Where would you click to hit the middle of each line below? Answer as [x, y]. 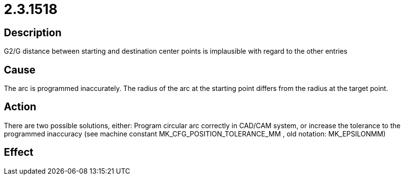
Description [33, 32]
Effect [19, 152]
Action [20, 107]
